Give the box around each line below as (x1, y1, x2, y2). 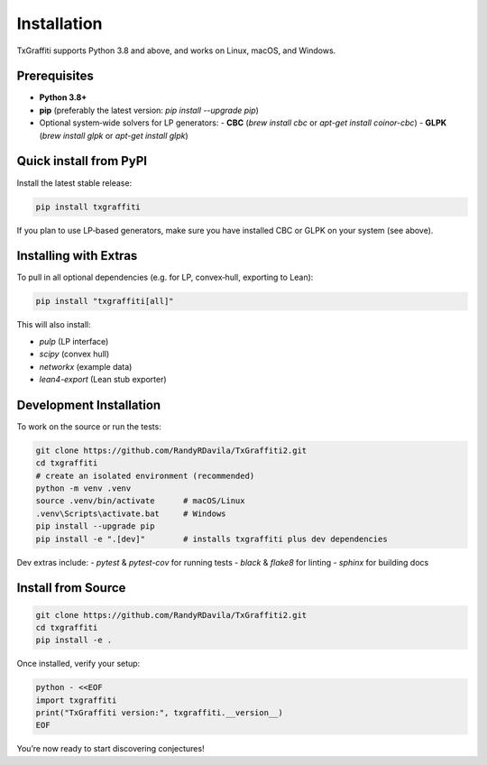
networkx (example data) (39, 361, 133, 372)
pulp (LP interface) (39, 336, 109, 346)
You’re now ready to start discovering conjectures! (16, 743, 205, 754)
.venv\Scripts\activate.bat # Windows (35, 508, 226, 519)
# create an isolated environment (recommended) (35, 470, 255, 481)
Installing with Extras (16, 248, 138, 263)
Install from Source (16, 580, 126, 595)
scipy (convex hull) (39, 348, 110, 360)
